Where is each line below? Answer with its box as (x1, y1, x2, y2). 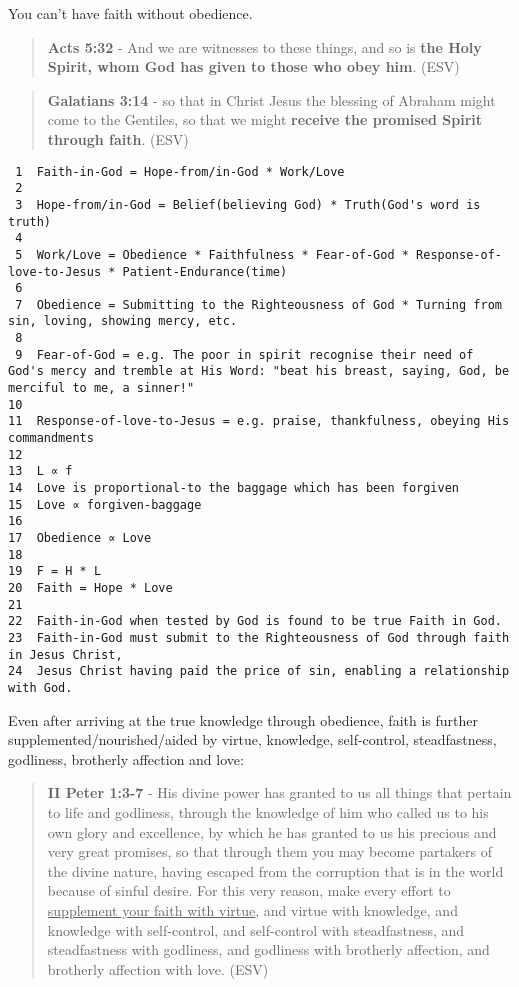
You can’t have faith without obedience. (8, 3, 253, 23)
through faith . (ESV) (47, 128, 189, 149)
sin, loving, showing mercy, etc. (8, 314, 238, 329)
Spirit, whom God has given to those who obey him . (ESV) (47, 56, 460, 77)
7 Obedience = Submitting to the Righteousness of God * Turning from (15, 297, 502, 312)
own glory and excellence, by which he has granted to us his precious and (47, 821, 497, 842)
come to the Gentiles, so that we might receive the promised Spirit (47, 109, 483, 130)
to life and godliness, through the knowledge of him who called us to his (47, 801, 489, 822)
